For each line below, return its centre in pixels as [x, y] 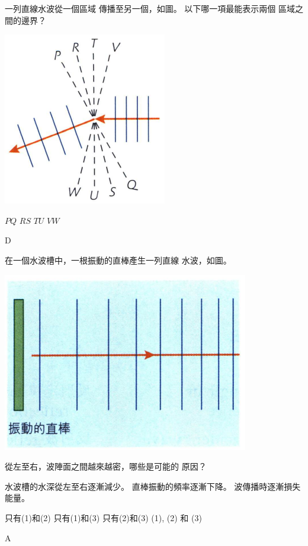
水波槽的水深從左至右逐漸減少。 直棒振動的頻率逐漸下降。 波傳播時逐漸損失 [153, 486]
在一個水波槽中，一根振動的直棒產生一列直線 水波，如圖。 [118, 260]
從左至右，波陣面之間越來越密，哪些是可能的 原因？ [106, 466]
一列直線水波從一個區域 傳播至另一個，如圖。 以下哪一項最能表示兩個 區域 [150, 8]
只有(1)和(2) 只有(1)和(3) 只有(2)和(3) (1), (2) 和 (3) [103, 517]
